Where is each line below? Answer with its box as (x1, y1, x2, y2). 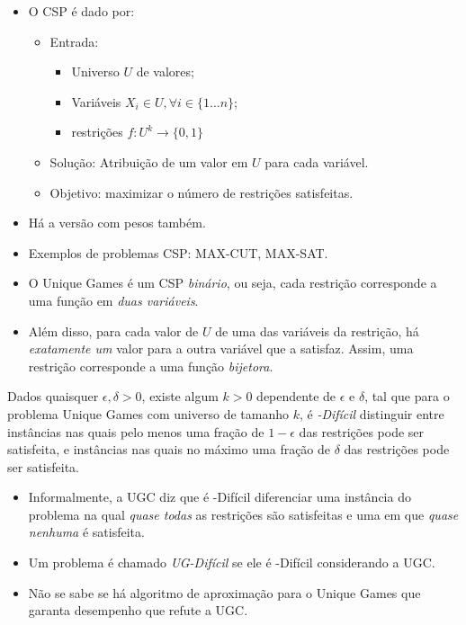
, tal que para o (364, 387, 450, 406)
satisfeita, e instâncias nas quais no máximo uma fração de (7, 440, 331, 459)
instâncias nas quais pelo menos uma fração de (7, 422, 264, 441)
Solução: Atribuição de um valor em (49, 152, 248, 171)
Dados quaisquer (7, 387, 99, 406)
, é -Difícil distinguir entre (299, 404, 444, 423)
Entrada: (49, 31, 99, 50)
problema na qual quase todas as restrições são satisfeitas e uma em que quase (28, 504, 459, 523)
